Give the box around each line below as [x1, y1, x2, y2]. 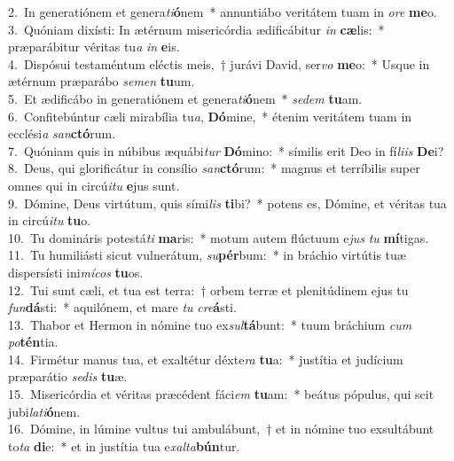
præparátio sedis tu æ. [8, 367, 128, 386]
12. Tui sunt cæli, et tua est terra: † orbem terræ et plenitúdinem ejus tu [8, 280, 409, 299]
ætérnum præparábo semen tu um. [8, 72, 195, 90]
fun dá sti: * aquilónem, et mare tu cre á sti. [8, 298, 237, 316]
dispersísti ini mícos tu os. [8, 262, 144, 281]
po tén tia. [8, 332, 59, 351]
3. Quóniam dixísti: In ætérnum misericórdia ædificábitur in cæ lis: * [8, 20, 385, 38]
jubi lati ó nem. [8, 402, 81, 420]
